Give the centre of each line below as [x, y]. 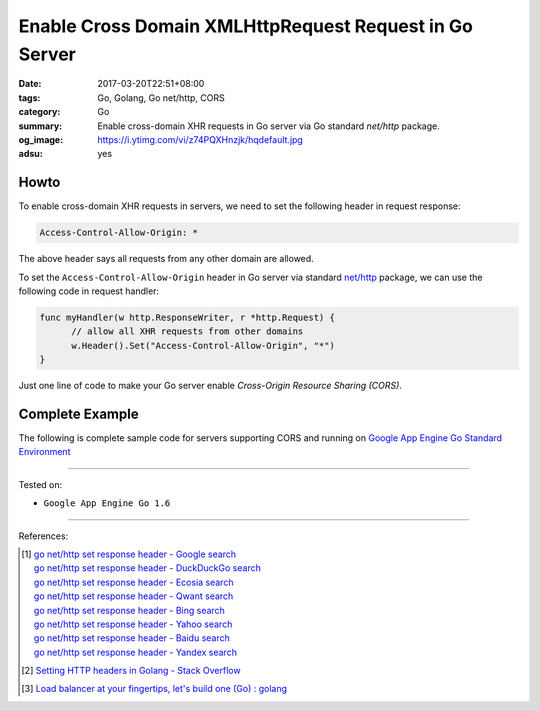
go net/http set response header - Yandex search [135, 652]
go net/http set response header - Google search [135, 554]
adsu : [31, 154]
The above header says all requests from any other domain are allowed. [166, 259]
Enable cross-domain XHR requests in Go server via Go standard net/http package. [268, 126]
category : [39, 112]
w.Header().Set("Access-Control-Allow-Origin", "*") [203, 345]
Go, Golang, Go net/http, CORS [161, 97]
